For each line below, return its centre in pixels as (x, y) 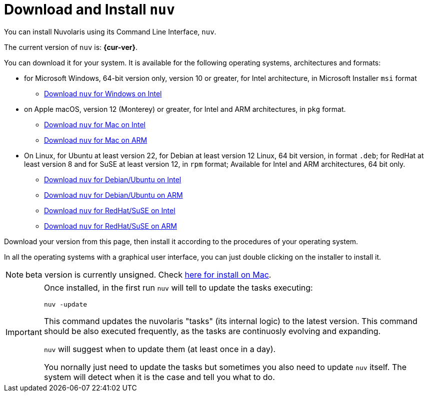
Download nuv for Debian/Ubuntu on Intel (113, 179)
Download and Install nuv (89, 9)
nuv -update (65, 304)
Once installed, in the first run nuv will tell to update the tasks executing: (178, 287)
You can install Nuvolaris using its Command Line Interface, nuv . (110, 31)
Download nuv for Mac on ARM (96, 140)
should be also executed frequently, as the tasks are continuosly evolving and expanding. (212, 331)
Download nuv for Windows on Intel (103, 93)
